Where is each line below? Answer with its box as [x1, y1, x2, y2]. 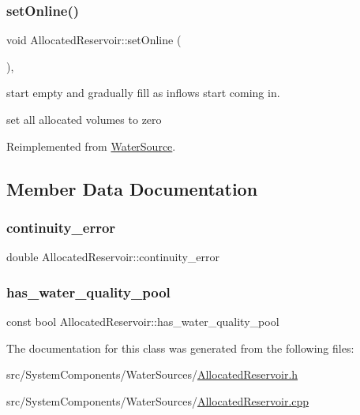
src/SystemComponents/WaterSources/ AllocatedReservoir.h [6, 366, 298, 383]
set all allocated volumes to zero [6, 111, 162, 127]
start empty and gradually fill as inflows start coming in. [6, 84, 280, 101]
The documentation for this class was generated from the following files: [6, 339, 354, 356]
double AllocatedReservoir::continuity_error [6, 249, 220, 265]
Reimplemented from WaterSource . [6, 137, 176, 154]
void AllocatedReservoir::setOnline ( [6, 32, 182, 48]
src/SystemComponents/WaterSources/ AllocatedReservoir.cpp [6, 392, 309, 409]
